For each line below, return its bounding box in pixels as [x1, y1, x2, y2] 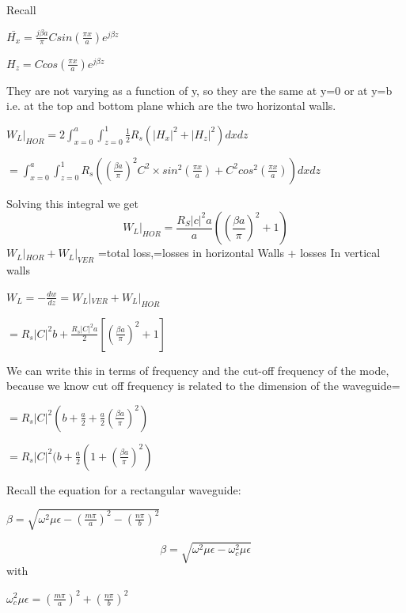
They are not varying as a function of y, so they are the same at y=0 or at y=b [6, 81, 393, 98]
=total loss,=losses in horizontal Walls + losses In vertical [97, 244, 381, 261]
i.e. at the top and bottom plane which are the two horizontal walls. [6, 97, 336, 114]
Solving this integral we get [6, 195, 138, 211]
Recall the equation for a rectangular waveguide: [6, 481, 241, 498]
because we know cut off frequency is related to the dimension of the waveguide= [6, 377, 400, 394]
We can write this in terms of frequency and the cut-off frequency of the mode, [6, 361, 389, 378]
